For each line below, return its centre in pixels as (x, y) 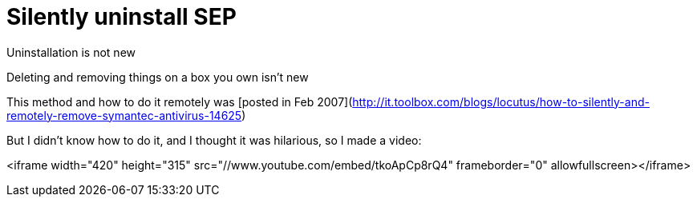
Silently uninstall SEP (122, 17)
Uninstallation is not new (71, 52)
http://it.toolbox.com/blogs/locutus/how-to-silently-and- (501, 101)
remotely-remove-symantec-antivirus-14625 (124, 115)
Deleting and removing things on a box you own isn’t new (158, 77)
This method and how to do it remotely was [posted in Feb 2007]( (180, 101)
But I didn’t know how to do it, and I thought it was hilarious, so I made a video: (214, 140)
